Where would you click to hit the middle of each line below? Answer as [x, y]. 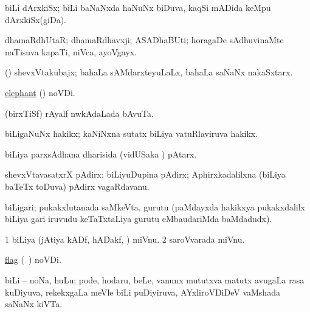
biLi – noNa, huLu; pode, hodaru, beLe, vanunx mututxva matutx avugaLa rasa [155, 279]
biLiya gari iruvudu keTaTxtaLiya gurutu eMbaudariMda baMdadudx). [139, 219]
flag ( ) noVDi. [33, 259]
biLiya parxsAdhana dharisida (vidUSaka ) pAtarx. [101, 154]
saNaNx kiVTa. [34, 304]
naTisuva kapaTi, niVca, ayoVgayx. [71, 51]
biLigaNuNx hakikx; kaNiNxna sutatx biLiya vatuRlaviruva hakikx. [132, 133]
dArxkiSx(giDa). [36, 19]
